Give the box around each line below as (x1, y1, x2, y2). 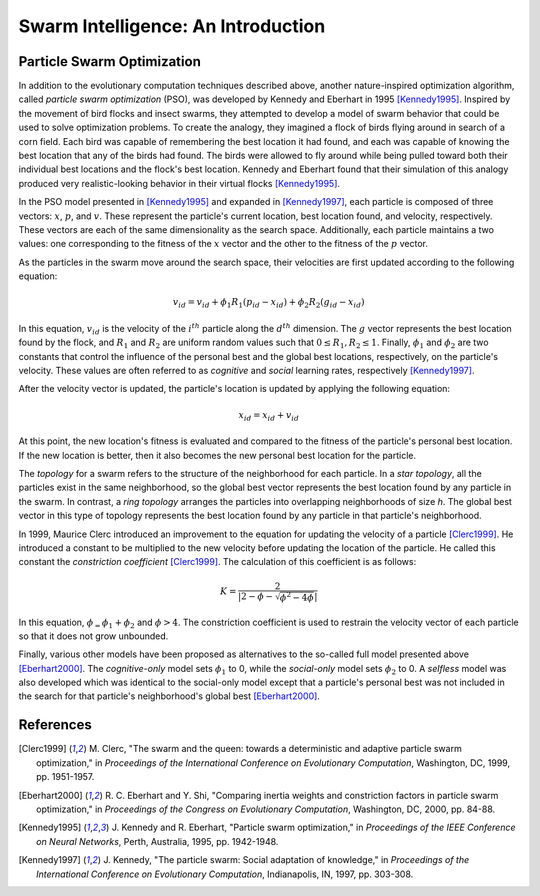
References (18, 716, 92, 734)
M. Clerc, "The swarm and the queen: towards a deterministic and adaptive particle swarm (88, 743, 462, 755)
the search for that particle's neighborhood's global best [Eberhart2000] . (18, 690, 320, 702)
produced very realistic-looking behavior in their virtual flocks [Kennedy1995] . (18, 177, 340, 189)
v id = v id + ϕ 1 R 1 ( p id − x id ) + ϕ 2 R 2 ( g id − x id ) (172, 296, 365, 310)
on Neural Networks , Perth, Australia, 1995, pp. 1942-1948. (36, 835, 279, 847)
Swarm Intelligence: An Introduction (18, 15, 326, 37)
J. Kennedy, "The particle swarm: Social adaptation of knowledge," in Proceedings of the (103, 854, 470, 866)
